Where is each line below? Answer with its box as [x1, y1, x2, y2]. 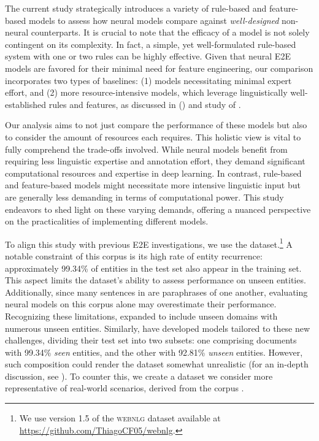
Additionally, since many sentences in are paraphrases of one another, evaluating [5, 285, 308, 298]
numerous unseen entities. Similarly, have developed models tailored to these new [5, 321, 310, 334]
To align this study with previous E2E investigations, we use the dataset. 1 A [5, 236, 293, 250]
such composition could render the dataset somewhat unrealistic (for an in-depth [5, 358, 309, 370]
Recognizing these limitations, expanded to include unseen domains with [5, 309, 278, 322]
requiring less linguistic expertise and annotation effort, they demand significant [5, 155, 306, 167]
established [5, 98, 47, 110]
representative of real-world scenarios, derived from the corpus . [5, 382, 244, 394]
